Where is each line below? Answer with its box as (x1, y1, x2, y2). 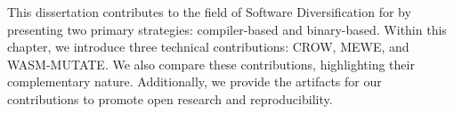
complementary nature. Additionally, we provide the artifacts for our (7, 72, 382, 91)
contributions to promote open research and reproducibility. (7, 89, 333, 108)
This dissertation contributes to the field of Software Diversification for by (7, 3, 411, 20)
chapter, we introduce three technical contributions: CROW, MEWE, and (7, 37, 409, 56)
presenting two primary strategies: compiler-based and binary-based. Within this (7, 20, 447, 38)
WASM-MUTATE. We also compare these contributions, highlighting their (7, 54, 415, 73)
